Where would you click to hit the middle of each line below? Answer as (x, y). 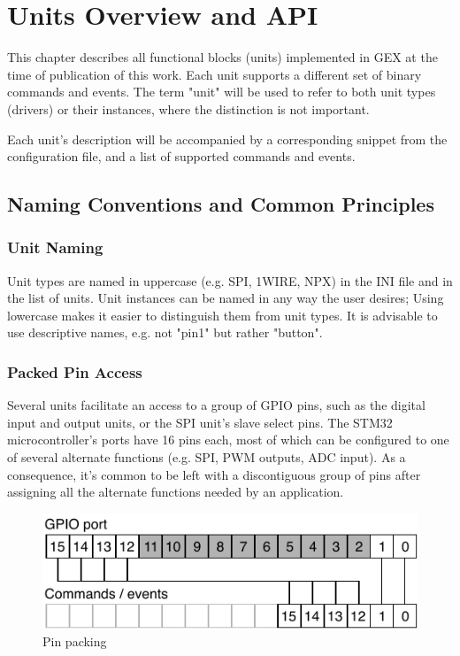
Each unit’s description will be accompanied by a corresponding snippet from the (227, 139)
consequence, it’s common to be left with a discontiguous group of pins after (214, 474)
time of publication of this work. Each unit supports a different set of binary (215, 74)
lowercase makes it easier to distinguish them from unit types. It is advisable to (222, 315)
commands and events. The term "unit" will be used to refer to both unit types (222, 92)
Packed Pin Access (75, 371)
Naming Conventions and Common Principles (221, 204)
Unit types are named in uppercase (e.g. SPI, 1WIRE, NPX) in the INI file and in (230, 280)
